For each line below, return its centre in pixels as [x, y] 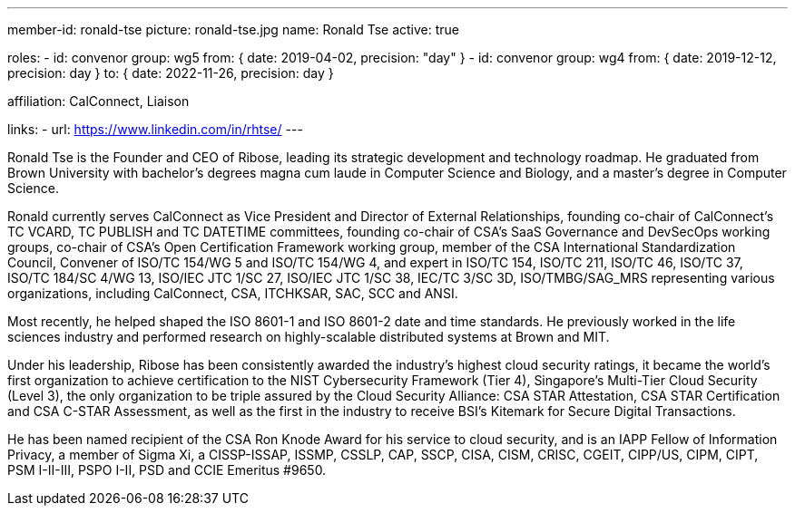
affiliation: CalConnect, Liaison [98, 101]
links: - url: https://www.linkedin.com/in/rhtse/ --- [155, 129]
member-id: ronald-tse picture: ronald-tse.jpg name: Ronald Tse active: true [233, 29]
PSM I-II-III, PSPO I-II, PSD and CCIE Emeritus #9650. [167, 470]
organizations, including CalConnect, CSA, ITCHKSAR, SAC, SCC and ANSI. [233, 293]
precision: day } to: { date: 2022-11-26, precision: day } [171, 73]
